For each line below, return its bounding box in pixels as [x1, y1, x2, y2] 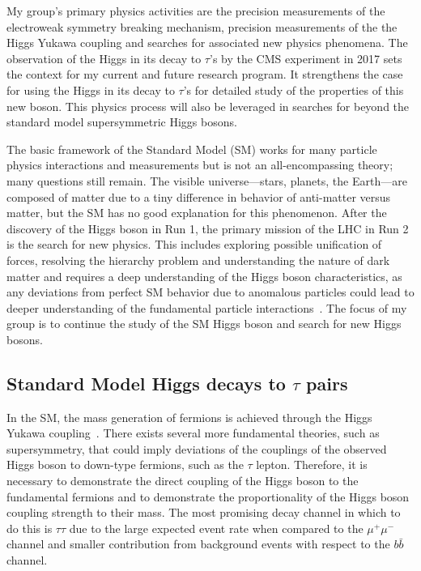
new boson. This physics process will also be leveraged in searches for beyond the [6, 97, 410, 114]
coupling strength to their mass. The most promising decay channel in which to [6, 504, 401, 521]
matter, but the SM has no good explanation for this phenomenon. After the [6, 204, 387, 221]
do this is [6, 519, 53, 536]
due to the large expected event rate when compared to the [69, 519, 364, 536]
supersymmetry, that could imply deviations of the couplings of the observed [6, 440, 387, 457]
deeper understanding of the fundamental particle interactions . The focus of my [6, 299, 407, 316]
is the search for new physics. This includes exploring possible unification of [6, 236, 382, 253]
